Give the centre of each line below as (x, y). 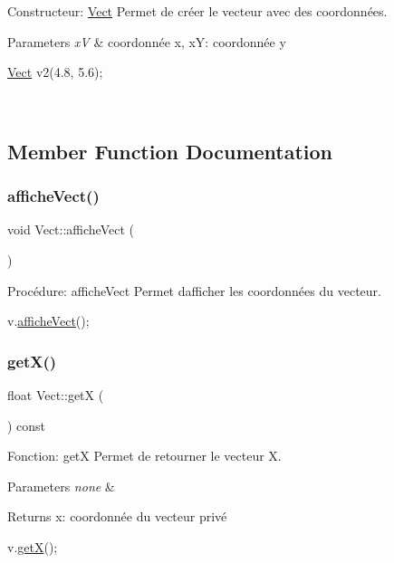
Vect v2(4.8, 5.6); (55, 72)
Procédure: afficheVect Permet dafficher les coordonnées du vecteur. (194, 290)
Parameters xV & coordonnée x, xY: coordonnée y (147, 41)
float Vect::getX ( (56, 394)
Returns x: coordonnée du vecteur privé (117, 516)
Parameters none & (61, 486)
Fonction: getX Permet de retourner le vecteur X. (144, 456)
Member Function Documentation (170, 151)
